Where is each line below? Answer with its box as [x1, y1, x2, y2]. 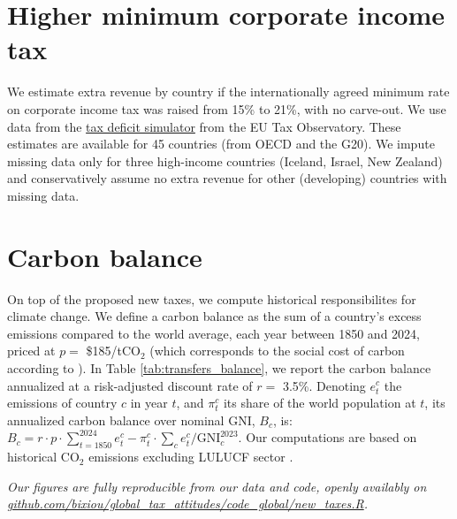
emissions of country [7, 393, 118, 412]
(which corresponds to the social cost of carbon [149, 341, 405, 360]
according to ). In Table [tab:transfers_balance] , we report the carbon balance [7, 358, 431, 377]
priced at [7, 341, 56, 360]
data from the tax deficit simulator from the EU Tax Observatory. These [7, 117, 401, 135]
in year [130, 393, 168, 412]
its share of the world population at [223, 393, 416, 412]
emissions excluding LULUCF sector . [88, 447, 293, 466]
